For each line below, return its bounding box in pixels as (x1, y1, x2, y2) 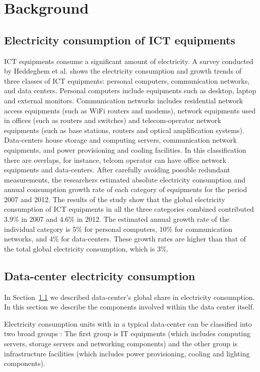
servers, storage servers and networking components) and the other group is (4, 338, 238, 349)
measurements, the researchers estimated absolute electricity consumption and (4, 174, 246, 184)
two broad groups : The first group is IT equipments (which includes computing (4, 328, 250, 339)
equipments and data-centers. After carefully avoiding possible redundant (4, 164, 230, 175)
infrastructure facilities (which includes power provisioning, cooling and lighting (4, 348, 250, 358)
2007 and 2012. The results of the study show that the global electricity (4, 194, 225, 204)
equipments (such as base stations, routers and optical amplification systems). (4, 125, 244, 135)
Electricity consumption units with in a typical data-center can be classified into (4, 318, 252, 329)
